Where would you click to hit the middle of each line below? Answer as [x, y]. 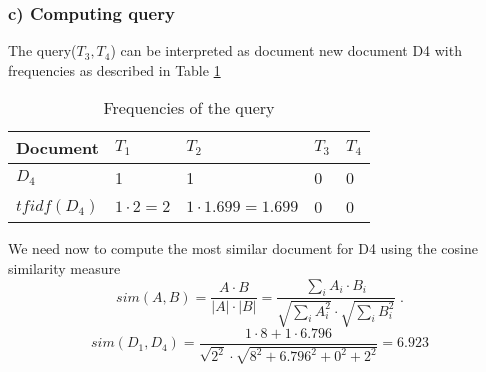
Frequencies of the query [189, 108]
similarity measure [64, 268]
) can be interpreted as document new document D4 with [286, 50]
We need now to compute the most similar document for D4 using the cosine [243, 248]
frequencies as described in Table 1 [114, 69]
